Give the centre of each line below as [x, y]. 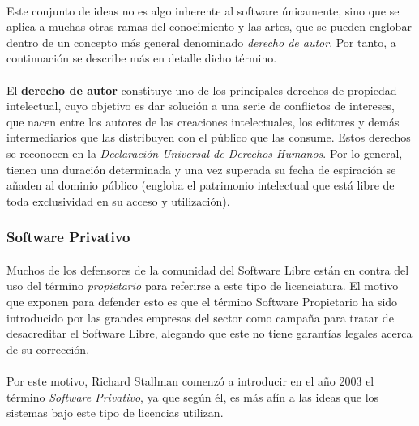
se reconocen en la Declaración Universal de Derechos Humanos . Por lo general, [205, 153]
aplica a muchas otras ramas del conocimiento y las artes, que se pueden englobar [209, 26]
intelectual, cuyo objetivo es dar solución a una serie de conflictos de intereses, [201, 106]
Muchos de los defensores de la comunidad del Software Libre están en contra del [208, 269]
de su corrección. [48, 349]
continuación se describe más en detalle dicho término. [142, 58]
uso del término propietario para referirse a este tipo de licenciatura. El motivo [203, 285]
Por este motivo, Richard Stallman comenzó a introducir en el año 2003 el [190, 380]
